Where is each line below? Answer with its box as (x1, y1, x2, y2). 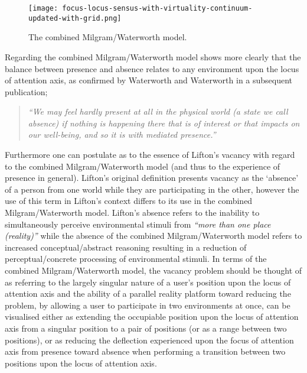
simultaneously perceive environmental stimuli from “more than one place (5, 218, 271, 230)
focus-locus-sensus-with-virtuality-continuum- (62, 4, 253, 12)
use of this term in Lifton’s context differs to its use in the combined (5, 194, 253, 207)
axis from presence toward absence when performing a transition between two (5, 345, 286, 358)
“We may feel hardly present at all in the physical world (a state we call (28, 105, 288, 118)
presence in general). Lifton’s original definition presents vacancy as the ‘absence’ (5, 171, 299, 184)
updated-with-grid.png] (28, 14, 122, 22)
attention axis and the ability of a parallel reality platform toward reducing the (5, 287, 291, 300)
